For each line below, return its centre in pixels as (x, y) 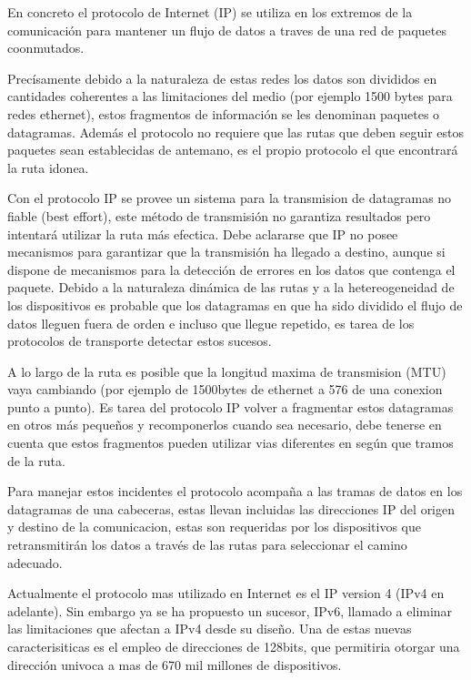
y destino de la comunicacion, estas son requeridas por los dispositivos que (215, 527)
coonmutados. (46, 48)
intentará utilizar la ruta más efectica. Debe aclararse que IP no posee (203, 233)
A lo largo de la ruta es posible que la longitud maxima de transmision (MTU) (227, 371)
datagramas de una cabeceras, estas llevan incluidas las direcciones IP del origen (231, 508)
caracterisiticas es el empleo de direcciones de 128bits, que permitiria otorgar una (234, 646)
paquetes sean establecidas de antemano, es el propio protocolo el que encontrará (233, 150)
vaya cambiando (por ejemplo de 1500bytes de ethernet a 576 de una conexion (225, 389)
